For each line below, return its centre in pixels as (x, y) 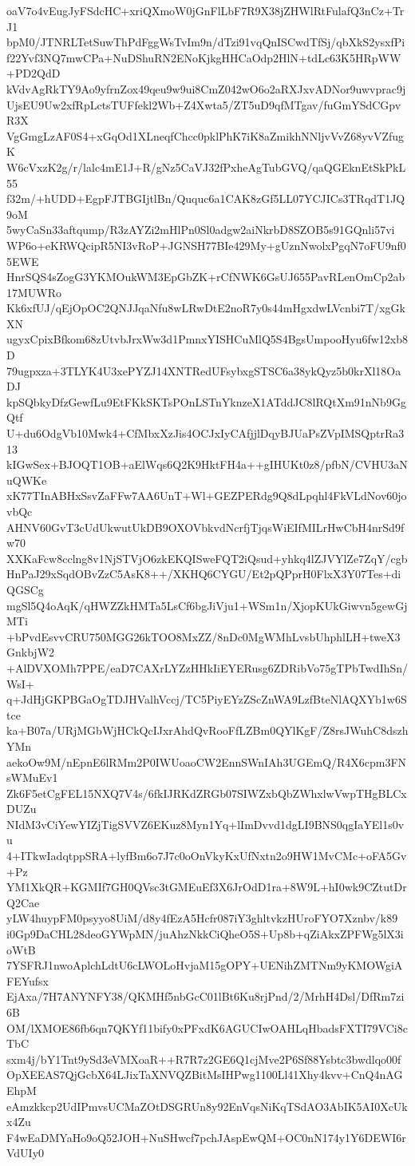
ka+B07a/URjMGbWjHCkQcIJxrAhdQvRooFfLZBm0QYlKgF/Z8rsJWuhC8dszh (207, 730)
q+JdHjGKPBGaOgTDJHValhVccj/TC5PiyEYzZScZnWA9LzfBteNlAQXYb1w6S (207, 699)
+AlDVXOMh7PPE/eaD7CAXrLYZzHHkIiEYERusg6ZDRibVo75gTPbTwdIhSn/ (207, 667)
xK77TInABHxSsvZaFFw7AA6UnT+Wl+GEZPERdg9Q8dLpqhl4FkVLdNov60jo (207, 496)
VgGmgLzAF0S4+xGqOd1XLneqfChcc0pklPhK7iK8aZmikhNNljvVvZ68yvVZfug (206, 135)
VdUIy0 (26, 1153)
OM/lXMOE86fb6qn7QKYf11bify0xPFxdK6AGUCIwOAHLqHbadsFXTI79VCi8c (207, 1027)
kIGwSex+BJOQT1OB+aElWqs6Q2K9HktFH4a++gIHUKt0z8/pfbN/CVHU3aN (207, 464)
